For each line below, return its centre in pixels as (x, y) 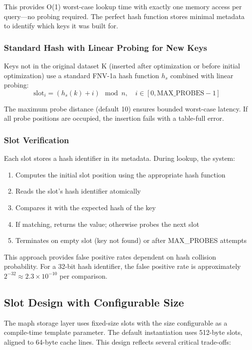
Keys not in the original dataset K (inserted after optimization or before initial (122, 66)
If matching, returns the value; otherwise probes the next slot (107, 224)
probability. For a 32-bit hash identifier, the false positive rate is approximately (122, 266)
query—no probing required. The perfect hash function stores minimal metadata (124, 16)
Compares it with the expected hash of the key (85, 207)
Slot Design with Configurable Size (94, 302)
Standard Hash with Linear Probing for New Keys (105, 47)
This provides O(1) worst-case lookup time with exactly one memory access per (123, 6)
